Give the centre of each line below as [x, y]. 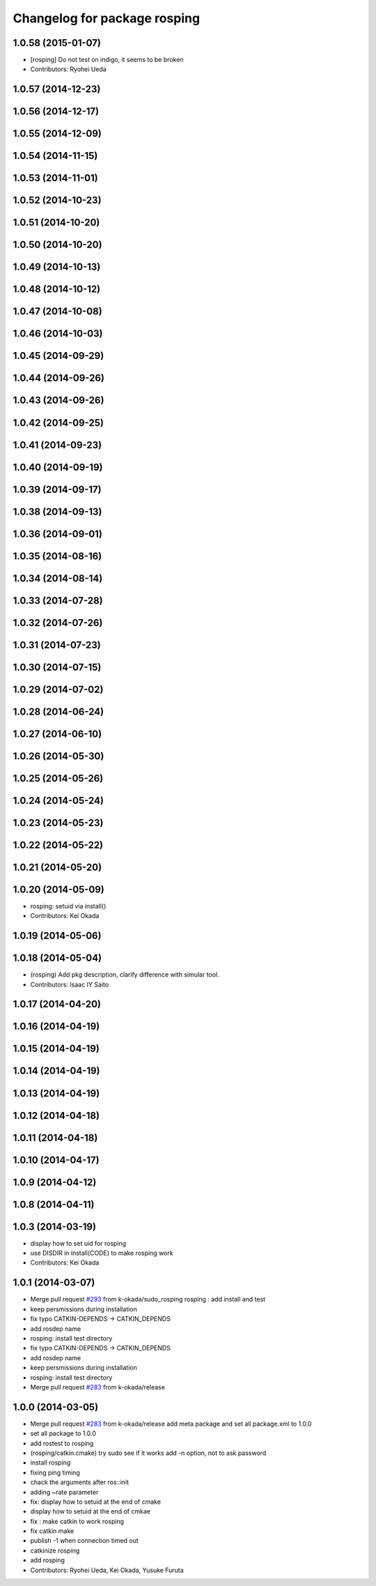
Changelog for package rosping [107, 18]
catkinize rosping [55, 1550]
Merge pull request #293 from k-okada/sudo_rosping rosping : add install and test [148, 1299]
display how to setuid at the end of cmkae [91, 1511]
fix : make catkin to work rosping [77, 1521]
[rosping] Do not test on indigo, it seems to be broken [107, 60]
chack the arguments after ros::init [79, 1482]
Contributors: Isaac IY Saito [70, 984]
